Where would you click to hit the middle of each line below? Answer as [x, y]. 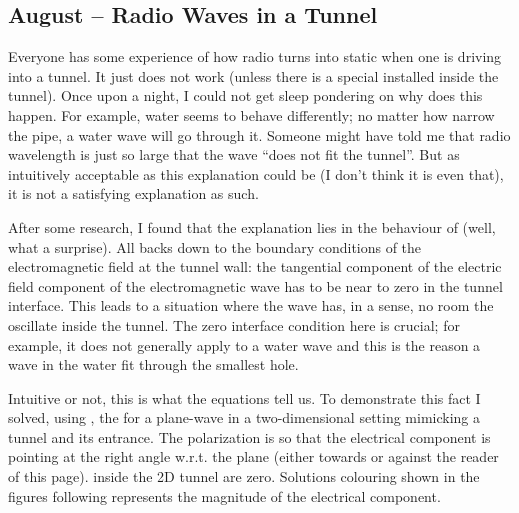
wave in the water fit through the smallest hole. [153, 364]
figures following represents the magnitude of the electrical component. [224, 495]
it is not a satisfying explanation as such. [133, 193]
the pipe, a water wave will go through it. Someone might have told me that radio [259, 134]
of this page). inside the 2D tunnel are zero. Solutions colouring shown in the [244, 476]
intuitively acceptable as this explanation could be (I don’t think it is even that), [256, 173]
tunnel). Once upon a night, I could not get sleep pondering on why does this [245, 95]
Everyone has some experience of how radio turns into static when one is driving [255, 56]
